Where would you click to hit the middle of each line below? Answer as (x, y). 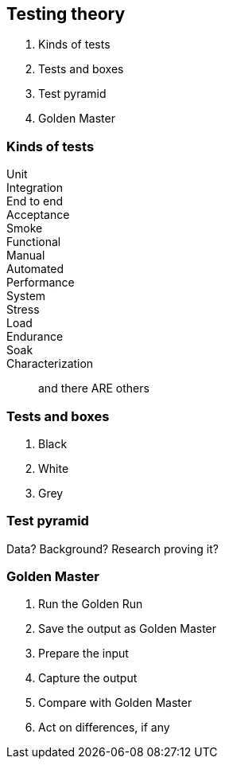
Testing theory (66, 14)
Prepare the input (83, 654)
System (26, 296)
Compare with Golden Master (115, 703)
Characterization (50, 364)
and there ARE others (94, 388)
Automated (35, 269)
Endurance (35, 337)
